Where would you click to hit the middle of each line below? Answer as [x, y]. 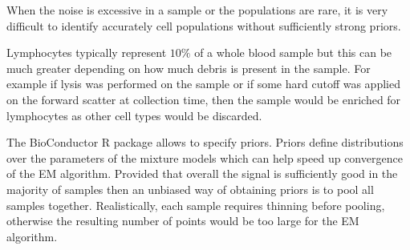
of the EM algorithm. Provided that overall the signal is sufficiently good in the [202, 173]
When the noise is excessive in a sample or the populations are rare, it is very [197, 10]
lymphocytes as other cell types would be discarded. [134, 115]
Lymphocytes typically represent [87, 52]
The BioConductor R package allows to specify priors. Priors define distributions [205, 142]
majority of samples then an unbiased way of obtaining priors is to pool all [190, 189]
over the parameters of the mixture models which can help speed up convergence [205, 157]
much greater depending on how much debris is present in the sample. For [189, 68]
